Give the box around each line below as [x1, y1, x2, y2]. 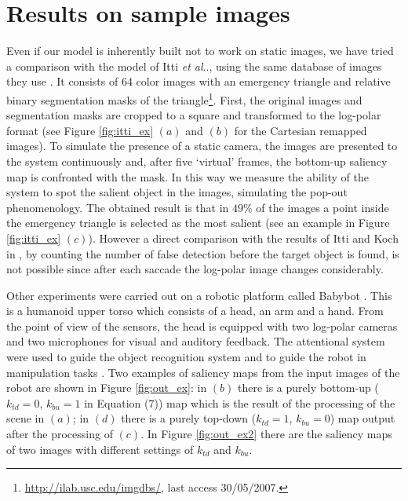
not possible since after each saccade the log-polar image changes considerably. [6, 261, 384, 277]
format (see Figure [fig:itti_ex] [6, 122, 154, 138]
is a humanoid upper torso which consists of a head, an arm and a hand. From [6, 302, 384, 319]
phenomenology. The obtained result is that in [6, 199, 229, 215]
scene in [6, 410, 45, 426]
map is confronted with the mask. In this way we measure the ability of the [6, 168, 369, 185]
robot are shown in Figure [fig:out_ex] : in [6, 379, 207, 396]
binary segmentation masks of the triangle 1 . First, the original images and [6, 89, 362, 108]
